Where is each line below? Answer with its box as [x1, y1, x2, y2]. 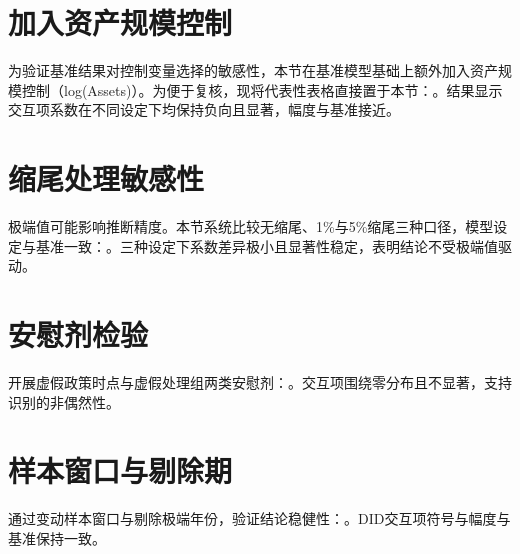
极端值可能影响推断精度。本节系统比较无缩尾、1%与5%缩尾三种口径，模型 [8, 216, 494, 237]
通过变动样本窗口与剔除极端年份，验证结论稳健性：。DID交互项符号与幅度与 [8, 508, 511, 529]
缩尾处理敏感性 [8, 158, 205, 199]
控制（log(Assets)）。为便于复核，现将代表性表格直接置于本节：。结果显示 [21, 79, 503, 100]
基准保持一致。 [8, 527, 106, 548]
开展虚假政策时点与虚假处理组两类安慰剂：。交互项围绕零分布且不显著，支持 [8, 371, 512, 392]
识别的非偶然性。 [8, 391, 120, 412]
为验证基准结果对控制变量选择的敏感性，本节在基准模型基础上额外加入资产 [8, 60, 498, 81]
